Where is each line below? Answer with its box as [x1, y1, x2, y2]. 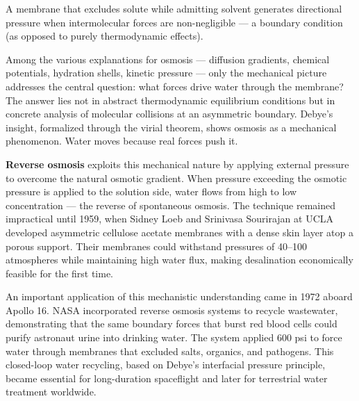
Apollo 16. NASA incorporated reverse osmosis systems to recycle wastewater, [6, 302, 338, 317]
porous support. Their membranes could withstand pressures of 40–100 [6, 238, 308, 253]
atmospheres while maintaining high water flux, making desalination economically [6, 252, 353, 267]
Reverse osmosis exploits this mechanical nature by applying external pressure [6, 156, 349, 171]
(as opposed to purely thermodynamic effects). [6, 28, 203, 43]
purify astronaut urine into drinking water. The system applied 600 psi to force [6, 330, 342, 345]
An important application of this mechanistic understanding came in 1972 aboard [6, 289, 353, 304]
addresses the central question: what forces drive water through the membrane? [6, 79, 344, 93]
